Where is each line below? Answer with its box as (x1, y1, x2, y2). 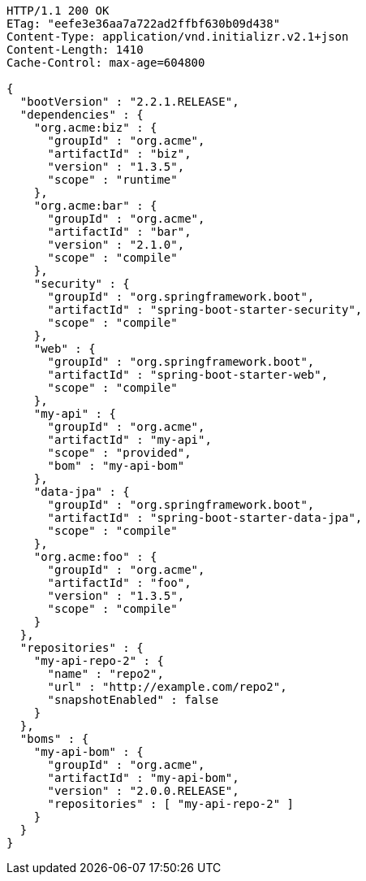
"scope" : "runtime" (47, 173, 178, 186)
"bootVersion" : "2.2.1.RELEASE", (19, 95, 239, 108)
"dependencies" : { (19, 108, 144, 121)
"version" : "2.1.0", (47, 238, 185, 251)
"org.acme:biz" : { (33, 121, 157, 134)
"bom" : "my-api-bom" (47, 459, 185, 472)
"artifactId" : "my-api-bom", (47, 771, 239, 784)
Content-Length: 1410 (6, 43, 144, 56)
